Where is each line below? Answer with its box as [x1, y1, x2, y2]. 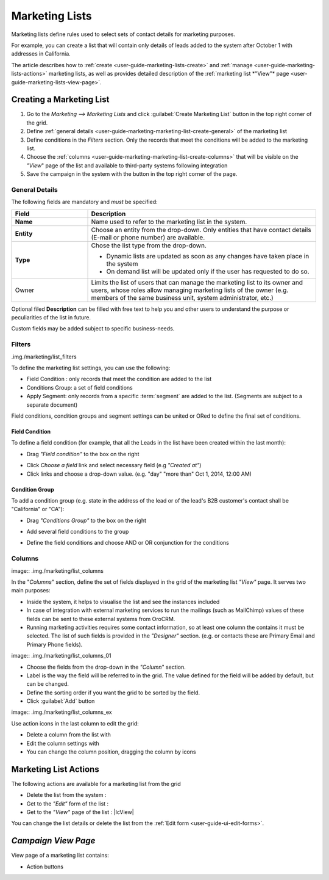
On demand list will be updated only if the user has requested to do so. [106, 267, 310, 275]
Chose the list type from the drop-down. [91, 241, 207, 250]
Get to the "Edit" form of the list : [26, 800, 109, 807]
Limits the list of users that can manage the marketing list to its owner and [91, 278, 303, 286]
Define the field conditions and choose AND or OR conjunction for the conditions [26, 539, 230, 547]
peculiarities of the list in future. [11, 314, 91, 321]
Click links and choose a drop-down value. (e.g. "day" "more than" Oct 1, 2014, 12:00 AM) [26, 470, 252, 478]
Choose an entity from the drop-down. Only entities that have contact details [91, 225, 311, 234]
